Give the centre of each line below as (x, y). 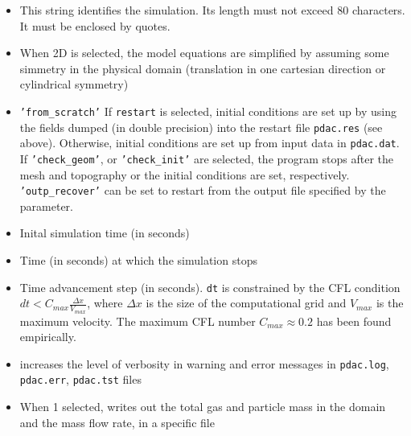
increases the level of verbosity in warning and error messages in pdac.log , (204, 363)
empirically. (48, 337)
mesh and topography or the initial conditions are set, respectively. (185, 174)
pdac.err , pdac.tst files (80, 379)
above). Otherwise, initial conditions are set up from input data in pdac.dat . (210, 143)
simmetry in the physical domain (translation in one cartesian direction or (203, 68)
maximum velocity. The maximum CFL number (138, 321)
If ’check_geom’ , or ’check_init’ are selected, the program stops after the (207, 158)
